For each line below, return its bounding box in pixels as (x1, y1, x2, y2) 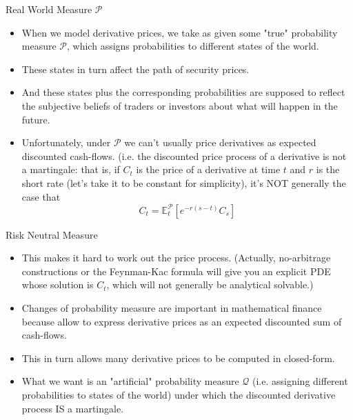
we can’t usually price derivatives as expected (124, 135, 316, 150)
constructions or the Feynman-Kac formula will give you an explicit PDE (21, 263, 331, 278)
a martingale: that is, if (21, 162, 120, 177)
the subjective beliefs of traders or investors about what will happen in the (21, 98, 338, 112)
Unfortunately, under (21, 135, 111, 150)
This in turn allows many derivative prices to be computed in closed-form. (21, 350, 335, 365)
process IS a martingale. (21, 401, 124, 415)
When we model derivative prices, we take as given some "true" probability (21, 25, 338, 39)
